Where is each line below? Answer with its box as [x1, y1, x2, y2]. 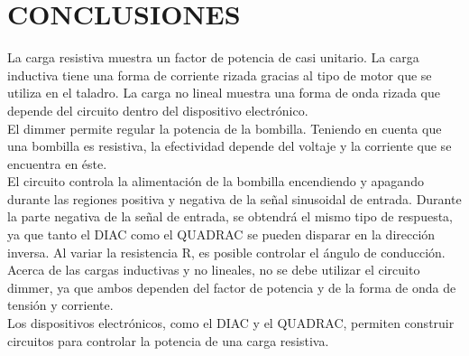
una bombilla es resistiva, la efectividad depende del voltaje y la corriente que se [7, 136, 452, 155]
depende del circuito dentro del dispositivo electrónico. [7, 100, 308, 119]
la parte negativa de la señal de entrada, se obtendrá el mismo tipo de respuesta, [7, 207, 454, 226]
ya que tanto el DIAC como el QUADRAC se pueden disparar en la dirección [7, 225, 436, 244]
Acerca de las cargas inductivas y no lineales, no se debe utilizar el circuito [7, 260, 420, 279]
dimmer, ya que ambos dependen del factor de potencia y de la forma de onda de [7, 277, 456, 296]
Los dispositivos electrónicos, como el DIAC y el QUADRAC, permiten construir [7, 314, 455, 333]
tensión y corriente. [7, 295, 114, 314]
